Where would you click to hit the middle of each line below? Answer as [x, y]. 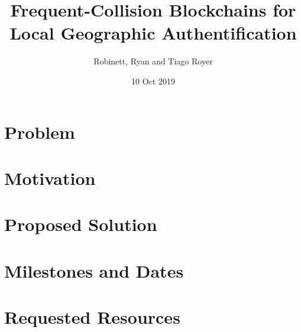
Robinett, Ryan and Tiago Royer [153, 61]
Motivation [50, 178]
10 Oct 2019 [153, 81]
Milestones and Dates [94, 270]
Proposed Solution [81, 224]
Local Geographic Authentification [153, 33]
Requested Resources [92, 317]
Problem [40, 131]
